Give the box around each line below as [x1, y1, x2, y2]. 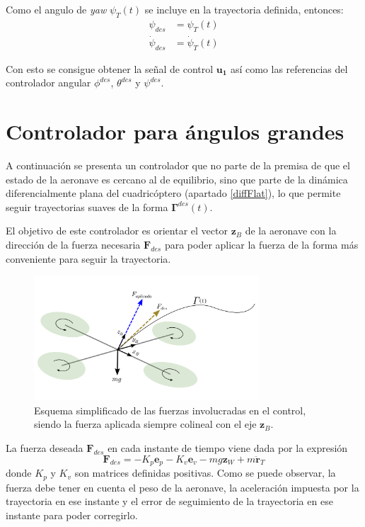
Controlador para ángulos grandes [6, 117, 344, 146]
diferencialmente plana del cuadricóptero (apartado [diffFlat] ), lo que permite [6, 186, 341, 200]
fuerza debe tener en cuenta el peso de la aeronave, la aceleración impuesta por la [6, 480, 359, 494]
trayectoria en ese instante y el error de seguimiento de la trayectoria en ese [6, 494, 333, 509]
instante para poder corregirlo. [6, 507, 138, 522]
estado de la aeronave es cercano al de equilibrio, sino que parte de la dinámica [6, 171, 348, 186]
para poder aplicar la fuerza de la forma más [164, 237, 359, 251]
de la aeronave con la [245, 223, 337, 238]
